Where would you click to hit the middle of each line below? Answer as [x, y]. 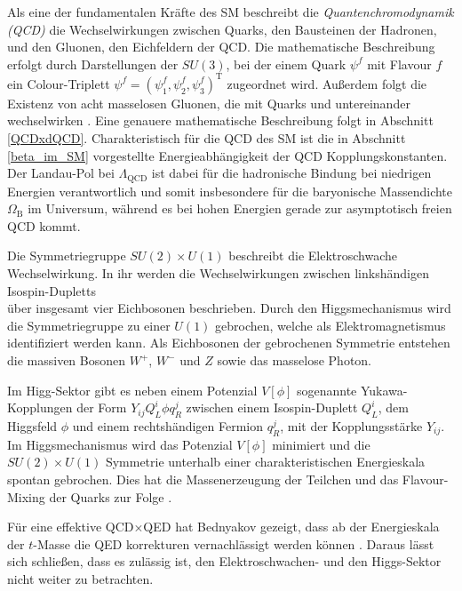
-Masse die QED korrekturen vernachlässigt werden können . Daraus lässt [234, 543]
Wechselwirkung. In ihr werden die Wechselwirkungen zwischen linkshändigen [218, 273]
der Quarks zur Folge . [111, 496]
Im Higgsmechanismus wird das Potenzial [120, 444]
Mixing [26, 496]
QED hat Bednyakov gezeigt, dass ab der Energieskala [291, 527]
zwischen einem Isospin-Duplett [272, 407]
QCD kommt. [44, 225]
